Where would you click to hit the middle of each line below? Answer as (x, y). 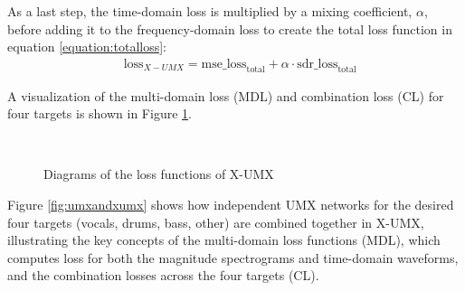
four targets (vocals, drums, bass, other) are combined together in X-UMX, (216, 222)
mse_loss (224, 64)
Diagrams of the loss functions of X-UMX (159, 174)
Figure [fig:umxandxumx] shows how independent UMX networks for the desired (231, 204)
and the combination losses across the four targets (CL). (163, 275)
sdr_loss (318, 64)
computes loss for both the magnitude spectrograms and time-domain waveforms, (233, 257)
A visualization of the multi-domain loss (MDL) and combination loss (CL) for (226, 95)
